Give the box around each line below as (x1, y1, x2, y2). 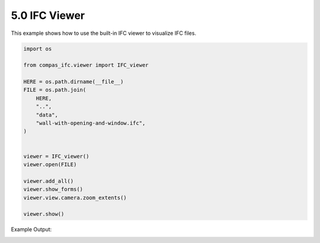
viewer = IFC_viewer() (23, 153, 89, 160)
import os (23, 45, 52, 52)
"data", (36, 111, 59, 118)
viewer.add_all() (23, 177, 74, 184)
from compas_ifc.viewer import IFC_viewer (23, 62, 149, 69)
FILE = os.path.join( (23, 86, 87, 93)
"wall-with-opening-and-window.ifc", (36, 120, 146, 127)
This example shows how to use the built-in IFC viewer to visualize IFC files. (11, 30, 197, 37)
